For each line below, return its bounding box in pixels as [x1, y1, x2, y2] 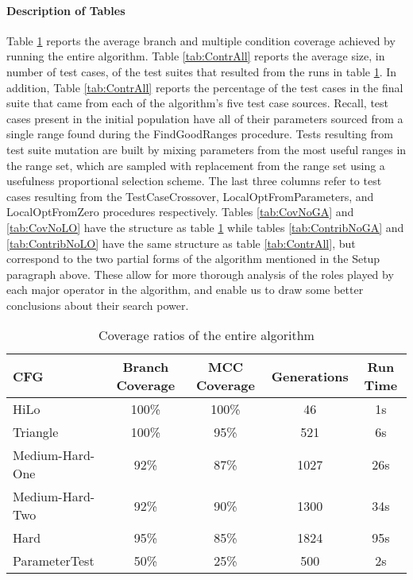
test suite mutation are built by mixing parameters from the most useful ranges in [6, 141, 407, 157]
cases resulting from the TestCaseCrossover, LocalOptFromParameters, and [6, 188, 374, 204]
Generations [271, 366, 349, 385]
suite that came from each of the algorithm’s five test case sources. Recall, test [6, 95, 389, 111]
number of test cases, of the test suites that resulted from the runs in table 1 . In [6, 63, 397, 79]
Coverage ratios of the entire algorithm [98, 326, 315, 345]
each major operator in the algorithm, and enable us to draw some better [6, 281, 364, 298]
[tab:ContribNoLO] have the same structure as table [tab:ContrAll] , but [6, 234, 356, 251]
